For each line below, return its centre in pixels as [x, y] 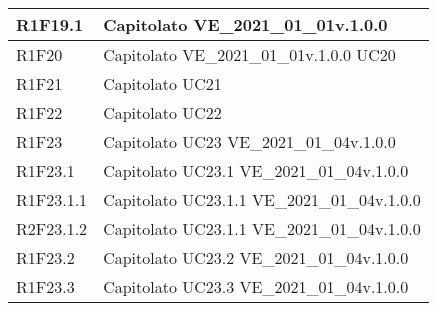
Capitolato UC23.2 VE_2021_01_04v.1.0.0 [256, 257]
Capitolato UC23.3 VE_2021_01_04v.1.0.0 [256, 286]
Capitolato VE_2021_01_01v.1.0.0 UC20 [249, 54]
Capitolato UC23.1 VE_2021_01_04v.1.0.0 [256, 170]
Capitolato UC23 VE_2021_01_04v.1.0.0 [249, 141]
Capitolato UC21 [162, 83]
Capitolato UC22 [162, 112]
